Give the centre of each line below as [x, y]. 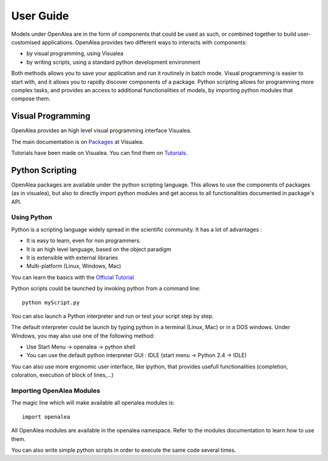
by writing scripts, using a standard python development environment [113, 62]
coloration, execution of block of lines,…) [62, 375]
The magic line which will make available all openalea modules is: [93, 403]
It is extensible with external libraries [72, 258]
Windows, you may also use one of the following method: [83, 336]
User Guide [40, 16]
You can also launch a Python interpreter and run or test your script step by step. [112, 316]
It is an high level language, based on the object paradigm [99, 249]
